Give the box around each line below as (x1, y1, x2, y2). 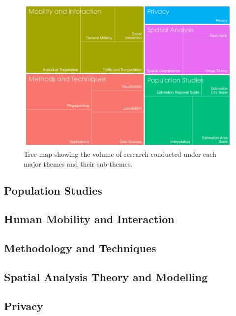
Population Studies (4, 182, 102, 198)
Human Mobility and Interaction (4, 211, 175, 227)
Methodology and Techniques (4, 240, 156, 256)
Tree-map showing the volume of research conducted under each (24, 149, 216, 159)
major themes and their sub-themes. (24, 158, 133, 169)
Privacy (4, 298, 43, 313)
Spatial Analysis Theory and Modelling (4, 269, 208, 285)
